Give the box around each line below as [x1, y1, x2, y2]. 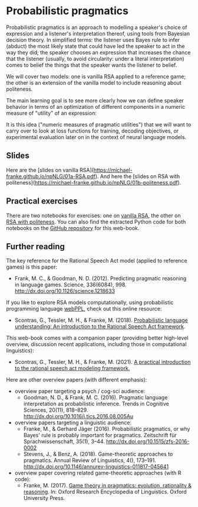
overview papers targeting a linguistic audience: [14, 419, 131, 427]
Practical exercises [6, 196, 78, 206]
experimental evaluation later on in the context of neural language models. [6, 133, 187, 140]
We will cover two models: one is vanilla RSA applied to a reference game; [6, 73, 186, 80]
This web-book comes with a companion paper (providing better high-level [6, 334, 189, 341]
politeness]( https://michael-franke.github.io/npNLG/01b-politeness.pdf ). [6, 179, 181, 186]
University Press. [23, 495, 65, 502]
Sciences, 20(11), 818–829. [23, 406, 88, 414]
